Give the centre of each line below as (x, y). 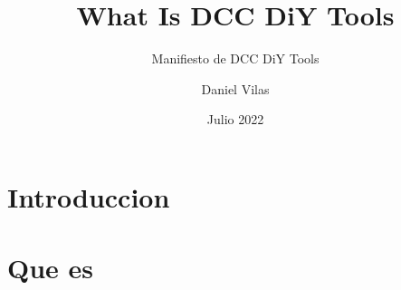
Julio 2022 (235, 119)
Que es (51, 268)
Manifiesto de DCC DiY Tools (235, 58)
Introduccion (89, 196)
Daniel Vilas (235, 88)
